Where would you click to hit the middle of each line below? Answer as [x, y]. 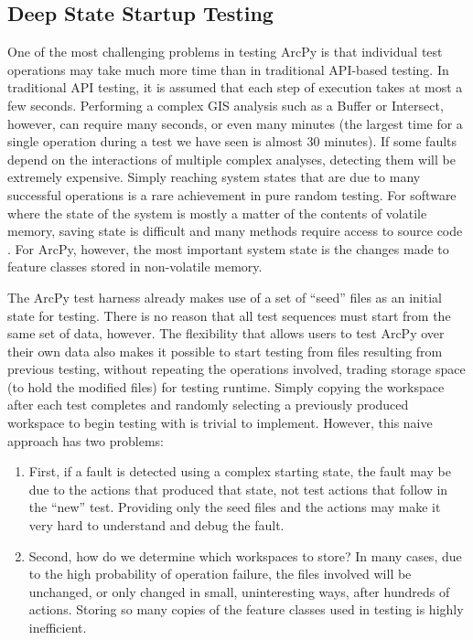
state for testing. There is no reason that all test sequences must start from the [229, 315]
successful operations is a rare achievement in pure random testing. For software [232, 194]
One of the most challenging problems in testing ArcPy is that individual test [225, 52]
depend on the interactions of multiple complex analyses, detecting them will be [231, 159]
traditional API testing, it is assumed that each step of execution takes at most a [235, 87]
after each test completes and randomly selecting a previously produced [208, 405]
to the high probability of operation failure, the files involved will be [220, 574]
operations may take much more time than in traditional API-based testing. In [228, 69]
